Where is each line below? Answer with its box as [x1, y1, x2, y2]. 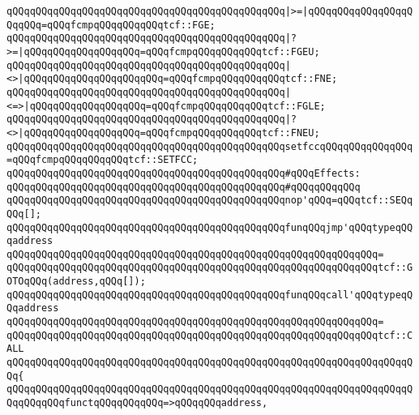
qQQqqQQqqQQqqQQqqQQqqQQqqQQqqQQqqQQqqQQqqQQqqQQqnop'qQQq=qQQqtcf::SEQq [6, 195, 413, 207]
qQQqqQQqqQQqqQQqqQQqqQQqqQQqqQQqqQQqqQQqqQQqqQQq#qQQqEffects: [6, 167, 361, 179]
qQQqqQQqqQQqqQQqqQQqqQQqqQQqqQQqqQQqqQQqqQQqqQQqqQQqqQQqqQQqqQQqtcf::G [6, 262, 413, 274]
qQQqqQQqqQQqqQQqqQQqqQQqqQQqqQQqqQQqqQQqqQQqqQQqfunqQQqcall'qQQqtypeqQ [6, 289, 413, 301]
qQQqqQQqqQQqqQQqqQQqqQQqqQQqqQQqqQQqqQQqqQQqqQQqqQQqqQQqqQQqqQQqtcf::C [6, 329, 413, 341]
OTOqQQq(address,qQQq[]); [6, 276, 146, 288]
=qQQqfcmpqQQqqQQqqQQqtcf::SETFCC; [6, 154, 199, 166]
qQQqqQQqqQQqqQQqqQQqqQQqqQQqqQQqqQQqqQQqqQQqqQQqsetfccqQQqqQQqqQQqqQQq [6, 140, 413, 152]
